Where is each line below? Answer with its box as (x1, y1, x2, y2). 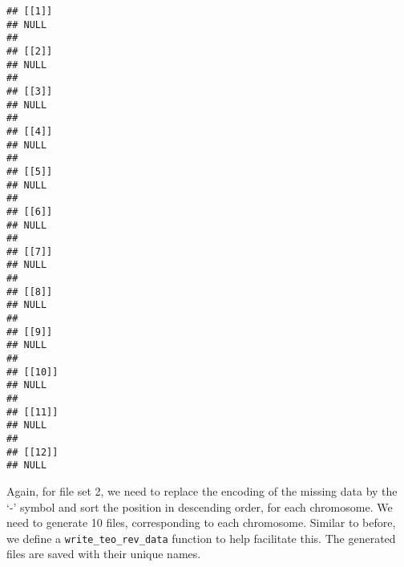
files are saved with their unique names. (6, 545, 201, 562)
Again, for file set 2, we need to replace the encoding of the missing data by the (6, 482, 398, 499)
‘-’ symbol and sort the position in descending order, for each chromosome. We (6, 498, 393, 515)
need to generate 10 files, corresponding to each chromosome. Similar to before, (6, 514, 396, 531)
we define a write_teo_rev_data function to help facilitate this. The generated (6, 529, 396, 546)
